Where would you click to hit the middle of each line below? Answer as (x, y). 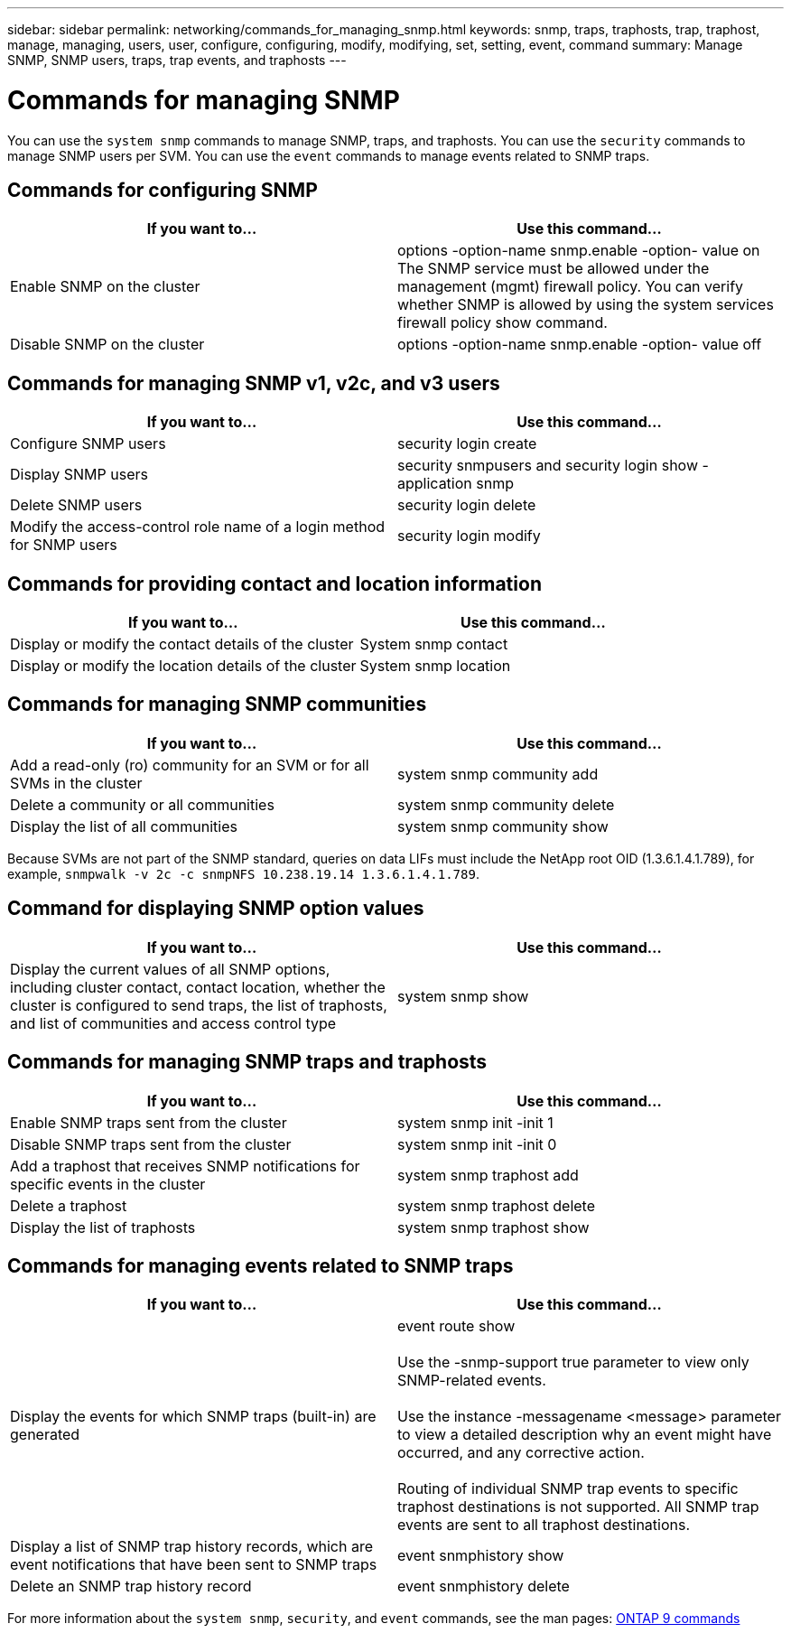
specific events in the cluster (108, 1184)
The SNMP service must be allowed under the (554, 269)
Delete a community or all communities (142, 804)
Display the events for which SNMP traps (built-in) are (193, 1417)
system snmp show (463, 996)
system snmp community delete (506, 804)
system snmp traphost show (493, 1227)
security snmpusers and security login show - (553, 466)
